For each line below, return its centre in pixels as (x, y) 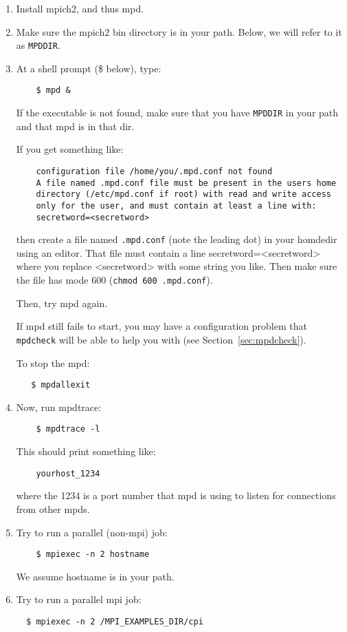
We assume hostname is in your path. (95, 576)
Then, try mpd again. (62, 303)
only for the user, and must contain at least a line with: (176, 206)
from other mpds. (53, 508)
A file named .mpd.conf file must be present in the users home (186, 183)
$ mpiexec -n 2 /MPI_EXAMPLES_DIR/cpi (115, 621)
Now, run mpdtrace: (59, 407)
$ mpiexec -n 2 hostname (93, 555)
